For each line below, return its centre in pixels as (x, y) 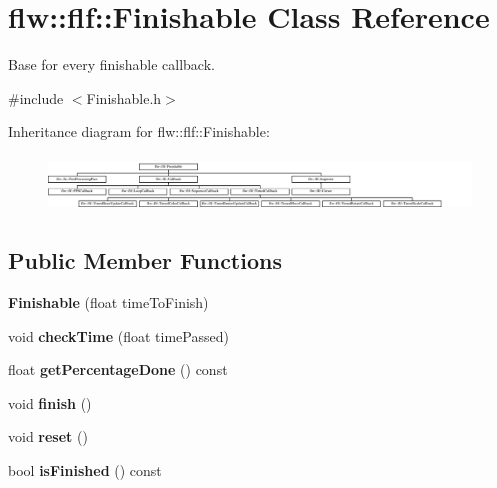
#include (36, 97)
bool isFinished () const (85, 469)
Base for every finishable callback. (111, 64)
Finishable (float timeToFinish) (108, 301)
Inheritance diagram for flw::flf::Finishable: (139, 131)
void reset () (48, 436)
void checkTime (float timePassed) (118, 335)
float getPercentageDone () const (118, 369)
